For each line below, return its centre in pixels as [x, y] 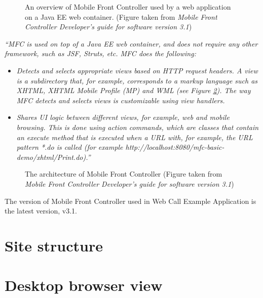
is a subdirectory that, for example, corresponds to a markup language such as [137, 80]
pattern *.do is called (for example [70, 147]
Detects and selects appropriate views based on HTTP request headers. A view [137, 70]
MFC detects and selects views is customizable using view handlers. [121, 100]
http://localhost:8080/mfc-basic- [175, 147]
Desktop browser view [84, 285]
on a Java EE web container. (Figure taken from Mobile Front [121, 16]
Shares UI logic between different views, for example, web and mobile [123, 117]
